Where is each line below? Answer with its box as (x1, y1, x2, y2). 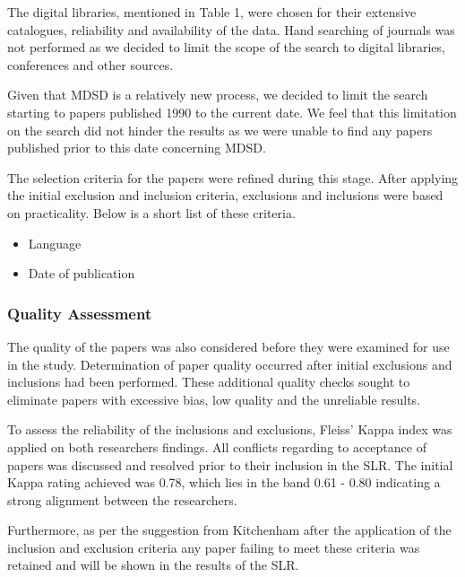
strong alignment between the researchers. (7, 490, 237, 509)
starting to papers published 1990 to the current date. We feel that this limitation (7, 102, 457, 121)
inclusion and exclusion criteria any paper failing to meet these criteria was (7, 538, 420, 556)
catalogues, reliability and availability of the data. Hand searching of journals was (7, 20, 455, 39)
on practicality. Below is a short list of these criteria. (7, 203, 296, 222)
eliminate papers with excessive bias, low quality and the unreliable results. (7, 389, 421, 408)
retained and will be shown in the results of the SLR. (7, 555, 299, 574)
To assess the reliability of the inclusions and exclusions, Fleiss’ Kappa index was (7, 420, 452, 439)
